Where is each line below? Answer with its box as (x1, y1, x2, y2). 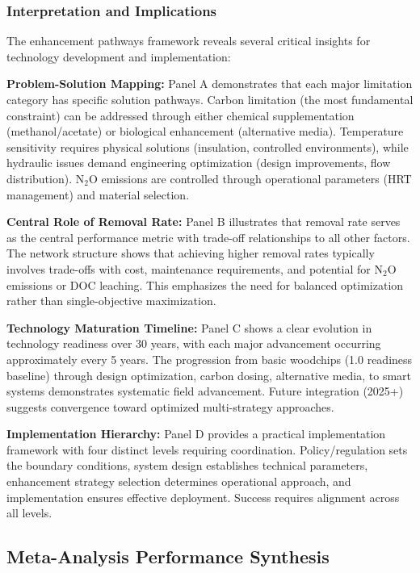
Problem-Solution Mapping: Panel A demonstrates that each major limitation (6, 75, 413, 92)
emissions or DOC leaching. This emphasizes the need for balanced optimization (6, 276, 404, 293)
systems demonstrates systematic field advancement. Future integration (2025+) (6, 383, 404, 399)
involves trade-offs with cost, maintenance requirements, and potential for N (6, 260, 383, 277)
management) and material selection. (6, 186, 190, 203)
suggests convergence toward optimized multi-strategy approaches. (6, 398, 334, 415)
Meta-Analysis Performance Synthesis (6, 544, 330, 569)
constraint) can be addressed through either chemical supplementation (6, 107, 355, 123)
